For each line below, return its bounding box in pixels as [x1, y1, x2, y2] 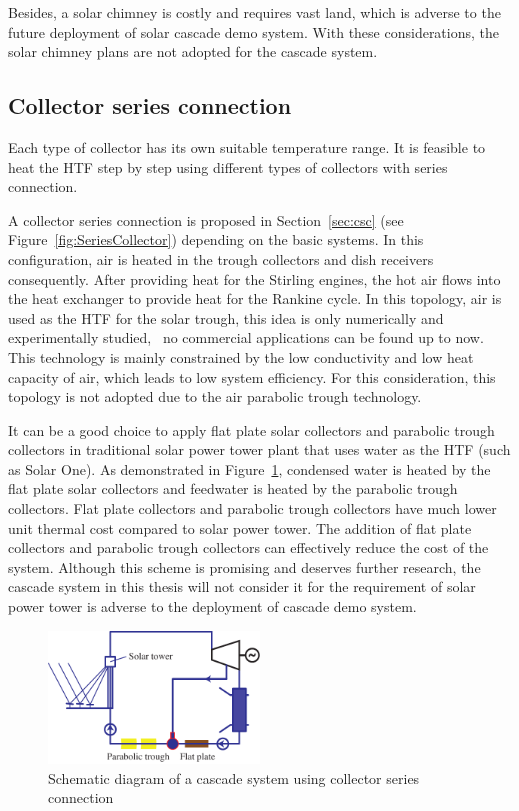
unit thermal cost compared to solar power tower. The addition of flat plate [8, 517, 472, 538]
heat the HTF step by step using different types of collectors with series [8, 156, 448, 177]
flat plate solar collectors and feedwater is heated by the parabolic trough [8, 478, 458, 499]
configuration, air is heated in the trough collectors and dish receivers [8, 248, 434, 269]
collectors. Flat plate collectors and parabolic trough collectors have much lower [8, 498, 497, 519]
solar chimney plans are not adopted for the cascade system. [8, 41, 378, 62]
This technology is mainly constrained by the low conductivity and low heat [8, 346, 474, 367]
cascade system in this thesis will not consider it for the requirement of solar [8, 576, 476, 597]
